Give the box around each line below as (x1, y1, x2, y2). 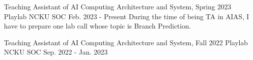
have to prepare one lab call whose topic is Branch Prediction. (4, 21, 191, 31)
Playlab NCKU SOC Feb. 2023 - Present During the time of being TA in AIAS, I (4, 11, 249, 21)
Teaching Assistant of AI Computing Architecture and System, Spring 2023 (4, 1, 231, 11)
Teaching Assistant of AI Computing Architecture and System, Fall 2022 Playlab (4, 37, 248, 47)
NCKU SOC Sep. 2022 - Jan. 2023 (4, 47, 108, 57)
